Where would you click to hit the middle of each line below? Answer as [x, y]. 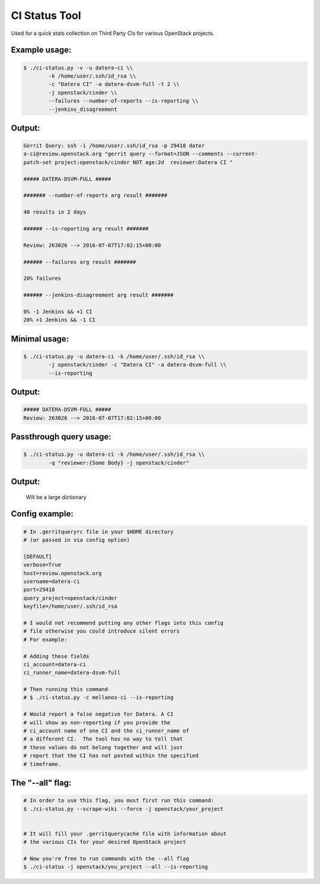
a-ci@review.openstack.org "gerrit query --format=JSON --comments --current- [140, 154]
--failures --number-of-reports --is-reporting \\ [123, 101]
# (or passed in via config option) [77, 540]
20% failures [42, 278]
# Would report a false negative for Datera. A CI [99, 714]
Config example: [42, 514]
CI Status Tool [46, 15]
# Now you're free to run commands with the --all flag [106, 859]
